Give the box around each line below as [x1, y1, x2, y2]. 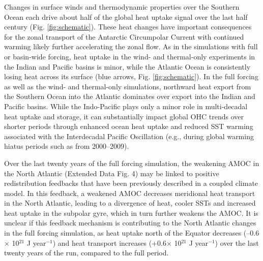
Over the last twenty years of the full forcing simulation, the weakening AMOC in [4, 157, 259, 168]
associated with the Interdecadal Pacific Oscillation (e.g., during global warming [4, 130, 254, 141]
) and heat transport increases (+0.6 [52, 237, 166, 248]
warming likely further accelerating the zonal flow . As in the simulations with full [4, 41, 258, 52]
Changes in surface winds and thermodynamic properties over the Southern [4, 2, 240, 12]
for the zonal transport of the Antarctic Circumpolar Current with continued [4, 31, 244, 42]
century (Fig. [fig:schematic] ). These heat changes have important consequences [4, 21, 252, 32]
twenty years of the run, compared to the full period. [4, 247, 169, 258]
